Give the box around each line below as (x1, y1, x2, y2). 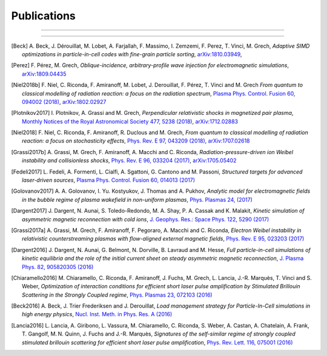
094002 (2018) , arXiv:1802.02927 (22, 98, 107, 105)
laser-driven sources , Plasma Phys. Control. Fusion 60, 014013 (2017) (22, 176, 196, 184)
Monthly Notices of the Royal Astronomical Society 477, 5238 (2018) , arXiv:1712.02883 (22, 118, 239, 125)
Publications (11, 9, 76, 22)
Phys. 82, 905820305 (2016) (22, 263, 94, 270)
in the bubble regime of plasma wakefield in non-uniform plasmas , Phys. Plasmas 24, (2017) (22, 196, 253, 203)
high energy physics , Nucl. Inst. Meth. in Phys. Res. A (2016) (22, 311, 173, 318)
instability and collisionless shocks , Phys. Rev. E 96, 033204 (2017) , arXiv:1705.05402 (22, 157, 237, 164)
